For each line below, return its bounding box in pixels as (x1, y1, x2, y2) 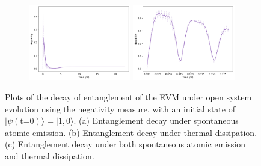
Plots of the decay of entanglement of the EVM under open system (5, 91, 252, 103)
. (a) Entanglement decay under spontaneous (73, 114, 239, 127)
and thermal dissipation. (5, 149, 94, 162)
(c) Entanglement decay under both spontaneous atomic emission (5, 138, 245, 150)
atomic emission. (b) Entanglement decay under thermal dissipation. (5, 126, 257, 138)
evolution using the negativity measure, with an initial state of (5, 102, 235, 115)
